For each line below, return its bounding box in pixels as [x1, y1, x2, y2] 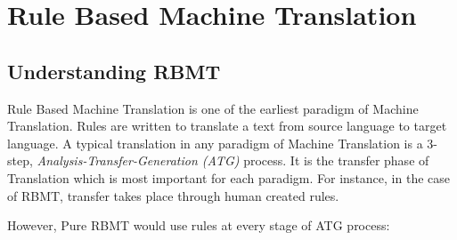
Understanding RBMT [7, 57, 221, 84]
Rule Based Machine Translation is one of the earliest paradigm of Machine [7, 99, 419, 117]
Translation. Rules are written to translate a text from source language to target [7, 116, 447, 135]
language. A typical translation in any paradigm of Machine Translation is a [7, 133, 423, 152]
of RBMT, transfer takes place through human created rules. [7, 186, 339, 204]
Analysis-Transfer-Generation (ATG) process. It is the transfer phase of [37, 151, 429, 170]
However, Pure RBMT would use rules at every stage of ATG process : [7, 216, 390, 235]
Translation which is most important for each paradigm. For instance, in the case [7, 168, 450, 187]
